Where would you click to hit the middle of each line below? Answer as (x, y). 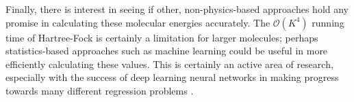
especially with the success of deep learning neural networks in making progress (172, 77)
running (328, 22)
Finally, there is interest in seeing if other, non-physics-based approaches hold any (177, 9)
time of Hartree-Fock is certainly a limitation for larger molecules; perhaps (162, 37)
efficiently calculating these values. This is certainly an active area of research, (169, 64)
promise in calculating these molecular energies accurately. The (138, 22)
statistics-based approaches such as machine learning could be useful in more (167, 51)
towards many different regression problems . (100, 90)
